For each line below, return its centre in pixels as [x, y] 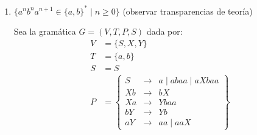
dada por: [164, 31]
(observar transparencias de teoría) [188, 11]
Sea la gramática [45, 31]
